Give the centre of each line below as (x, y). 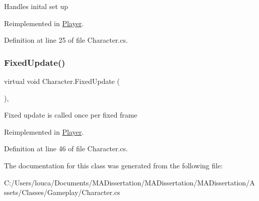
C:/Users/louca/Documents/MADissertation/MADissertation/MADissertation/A (129, 182)
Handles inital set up (36, 6)
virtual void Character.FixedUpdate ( (62, 81)
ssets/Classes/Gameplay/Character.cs (62, 192)
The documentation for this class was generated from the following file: (113, 165)
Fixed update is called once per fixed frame (71, 115)
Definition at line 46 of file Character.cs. (66, 148)
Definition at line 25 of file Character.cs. (66, 40)
